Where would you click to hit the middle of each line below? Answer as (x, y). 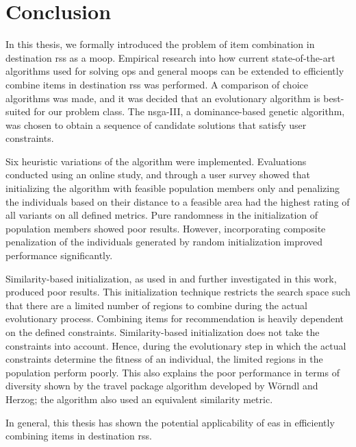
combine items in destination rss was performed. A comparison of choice (157, 84)
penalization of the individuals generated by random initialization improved (164, 242)
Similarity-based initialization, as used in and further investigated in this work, (171, 278)
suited (18, 111)
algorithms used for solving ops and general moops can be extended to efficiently (175, 71)
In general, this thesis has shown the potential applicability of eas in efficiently (170, 422)
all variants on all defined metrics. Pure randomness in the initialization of (162, 215)
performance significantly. (59, 255)
